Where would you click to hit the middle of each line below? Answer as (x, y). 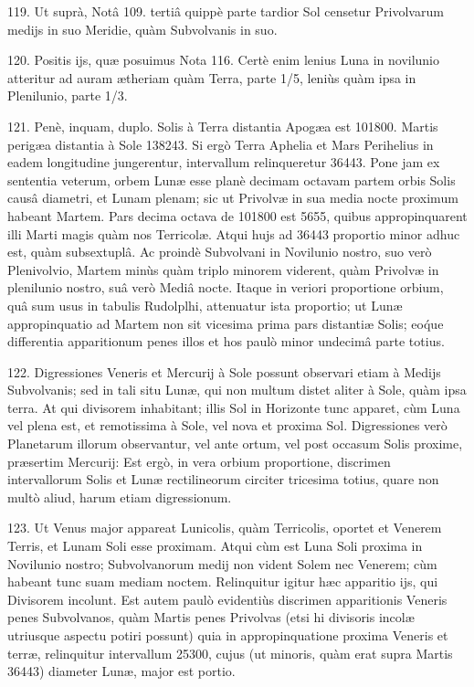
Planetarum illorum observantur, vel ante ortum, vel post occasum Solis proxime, (235, 444)
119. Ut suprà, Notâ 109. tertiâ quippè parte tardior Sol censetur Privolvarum (226, 11)
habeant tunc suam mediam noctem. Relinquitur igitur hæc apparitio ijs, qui (223, 581)
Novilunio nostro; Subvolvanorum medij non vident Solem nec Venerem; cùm (222, 563)
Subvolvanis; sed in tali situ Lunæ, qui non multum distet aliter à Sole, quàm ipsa (237, 390)
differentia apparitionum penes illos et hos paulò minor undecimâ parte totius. (226, 341)
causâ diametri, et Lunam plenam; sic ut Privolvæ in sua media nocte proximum (233, 198)
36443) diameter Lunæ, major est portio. (121, 671)
